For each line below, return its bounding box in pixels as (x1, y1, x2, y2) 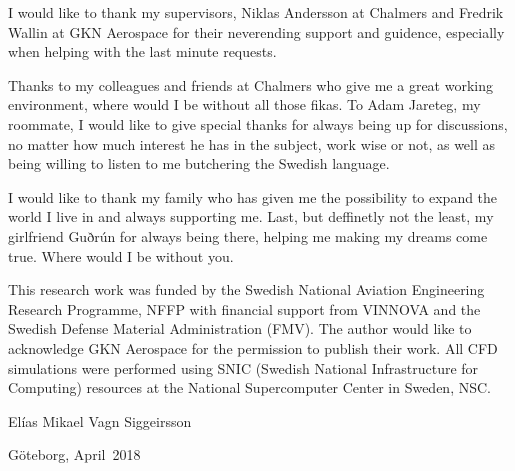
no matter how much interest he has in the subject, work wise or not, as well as (8, 133, 496, 154)
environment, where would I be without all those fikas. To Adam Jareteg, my (8, 94, 481, 115)
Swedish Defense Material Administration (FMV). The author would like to (8, 318, 472, 339)
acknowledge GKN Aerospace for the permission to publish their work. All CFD (8, 337, 498, 358)
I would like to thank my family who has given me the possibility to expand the (8, 186, 498, 207)
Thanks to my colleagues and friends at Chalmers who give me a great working (8, 74, 493, 95)
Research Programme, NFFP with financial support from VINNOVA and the (8, 298, 481, 319)
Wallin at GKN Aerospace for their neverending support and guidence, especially (8, 21, 505, 42)
